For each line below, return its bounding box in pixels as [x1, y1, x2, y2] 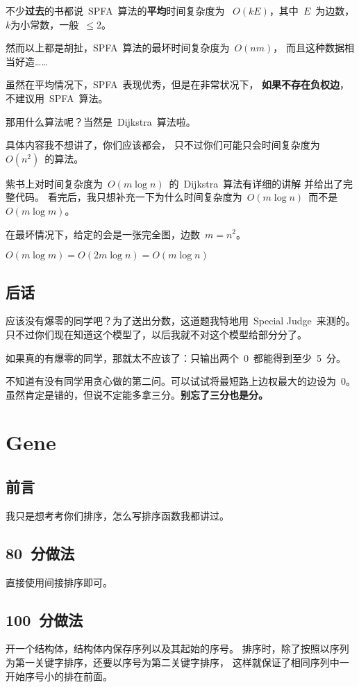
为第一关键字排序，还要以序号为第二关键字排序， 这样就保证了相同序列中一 [6, 655, 349, 670]
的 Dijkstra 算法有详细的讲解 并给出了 [169, 176, 343, 190]
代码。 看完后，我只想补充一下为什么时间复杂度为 [15, 190, 242, 204]
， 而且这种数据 [273, 40, 344, 55]
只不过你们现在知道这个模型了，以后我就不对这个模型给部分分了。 [6, 326, 307, 341]
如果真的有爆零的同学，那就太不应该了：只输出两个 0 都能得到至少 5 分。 [6, 350, 346, 365]
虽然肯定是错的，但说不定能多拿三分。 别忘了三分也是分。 [6, 387, 268, 402]
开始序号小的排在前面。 [6, 668, 112, 683]
